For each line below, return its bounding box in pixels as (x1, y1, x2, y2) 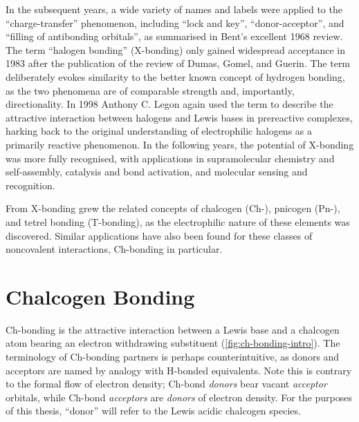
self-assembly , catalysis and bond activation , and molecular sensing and (6, 164, 308, 179)
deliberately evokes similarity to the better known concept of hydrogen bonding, (6, 69, 345, 84)
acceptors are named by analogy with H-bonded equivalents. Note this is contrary (6, 363, 352, 377)
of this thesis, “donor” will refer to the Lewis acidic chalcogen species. (6, 403, 301, 418)
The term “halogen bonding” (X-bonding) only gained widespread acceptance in (6, 42, 345, 57)
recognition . (6, 178, 55, 192)
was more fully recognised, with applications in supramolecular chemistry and (6, 151, 335, 165)
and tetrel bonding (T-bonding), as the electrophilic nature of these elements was (6, 214, 350, 229)
